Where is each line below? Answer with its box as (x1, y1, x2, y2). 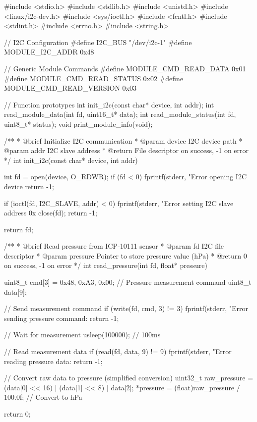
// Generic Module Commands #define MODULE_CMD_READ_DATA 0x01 (4, 63, 246, 73)
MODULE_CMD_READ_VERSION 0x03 (4, 83, 137, 93)
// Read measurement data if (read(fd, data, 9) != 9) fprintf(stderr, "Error (4, 346, 232, 357)
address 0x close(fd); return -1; (4, 208, 97, 218)
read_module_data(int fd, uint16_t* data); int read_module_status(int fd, (4, 109, 236, 119)
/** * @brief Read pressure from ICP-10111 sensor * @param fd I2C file (4, 241, 224, 251)
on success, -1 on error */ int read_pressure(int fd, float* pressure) (4, 260, 207, 270)
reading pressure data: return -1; (4, 356, 103, 366)
